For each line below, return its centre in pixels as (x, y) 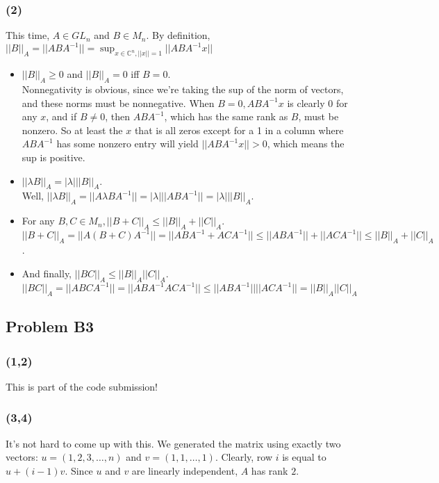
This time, (28, 35)
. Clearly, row (244, 457)
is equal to (304, 457)
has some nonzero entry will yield (127, 144)
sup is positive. (53, 157)
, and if (61, 116)
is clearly (306, 103)
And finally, (47, 273)
